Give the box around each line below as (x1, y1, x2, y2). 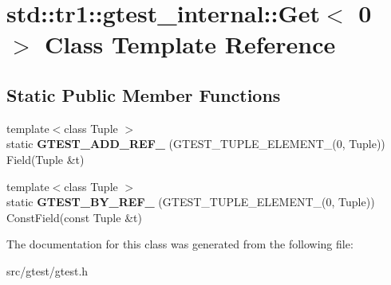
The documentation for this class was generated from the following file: (6, 236, 353, 252)
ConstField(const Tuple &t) (6, 209, 142, 225)
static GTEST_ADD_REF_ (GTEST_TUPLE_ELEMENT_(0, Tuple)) (6, 135, 385, 152)
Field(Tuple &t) (6, 150, 85, 167)
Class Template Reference (45, 28, 336, 61)
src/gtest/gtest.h (6, 262, 89, 279)
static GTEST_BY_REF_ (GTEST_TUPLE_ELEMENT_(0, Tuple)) (6, 193, 375, 210)
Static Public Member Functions (6, 82, 281, 107)
